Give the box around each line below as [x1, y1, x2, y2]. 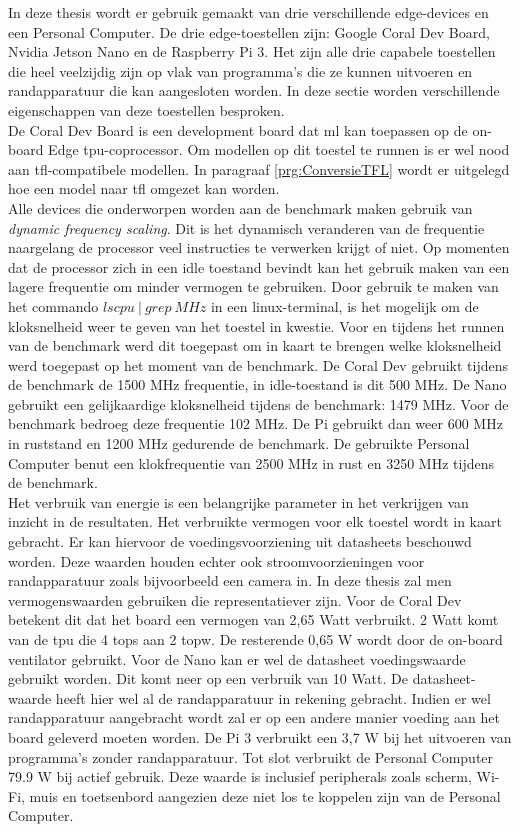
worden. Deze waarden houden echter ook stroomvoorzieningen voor [8, 550, 425, 571]
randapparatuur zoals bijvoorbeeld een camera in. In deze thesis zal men [8, 570, 452, 591]
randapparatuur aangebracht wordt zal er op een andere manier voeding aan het [8, 707, 500, 728]
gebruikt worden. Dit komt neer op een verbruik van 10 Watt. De [8, 668, 408, 689]
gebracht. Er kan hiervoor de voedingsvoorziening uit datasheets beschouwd [8, 531, 472, 552]
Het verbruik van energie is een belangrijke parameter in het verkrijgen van [8, 491, 469, 512]
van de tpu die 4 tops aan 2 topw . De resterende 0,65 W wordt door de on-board [8, 629, 503, 649]
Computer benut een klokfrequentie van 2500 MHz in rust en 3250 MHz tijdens [8, 452, 494, 473]
